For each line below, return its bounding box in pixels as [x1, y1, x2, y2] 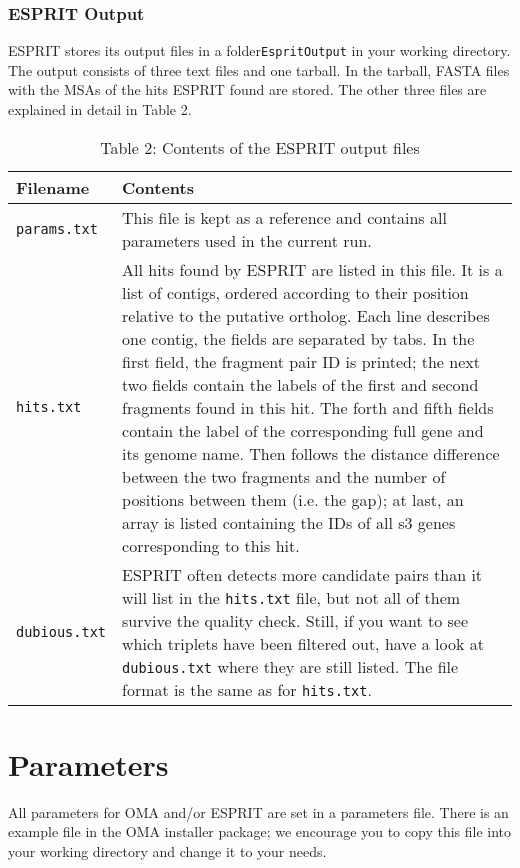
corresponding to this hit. [122, 533, 300, 557]
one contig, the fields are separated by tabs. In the [122, 326, 475, 350]
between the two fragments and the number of [122, 464, 446, 488]
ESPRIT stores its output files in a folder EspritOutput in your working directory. [8, 40, 511, 61]
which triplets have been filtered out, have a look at [122, 631, 484, 655]
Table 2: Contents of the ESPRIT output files [100, 135, 420, 159]
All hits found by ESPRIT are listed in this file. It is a [122, 257, 503, 281]
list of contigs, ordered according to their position [122, 280, 469, 304]
